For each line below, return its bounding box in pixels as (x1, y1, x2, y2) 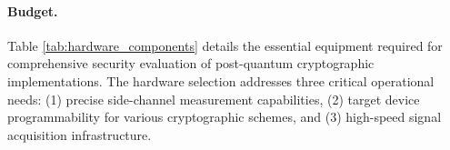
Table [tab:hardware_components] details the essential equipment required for (7, 35, 443, 55)
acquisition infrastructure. (7, 125, 152, 144)
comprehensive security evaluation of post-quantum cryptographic (7, 54, 375, 73)
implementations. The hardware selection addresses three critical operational (7, 71, 435, 90)
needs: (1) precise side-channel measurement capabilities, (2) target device (7, 89, 420, 108)
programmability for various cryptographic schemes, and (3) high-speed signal (7, 107, 442, 126)
